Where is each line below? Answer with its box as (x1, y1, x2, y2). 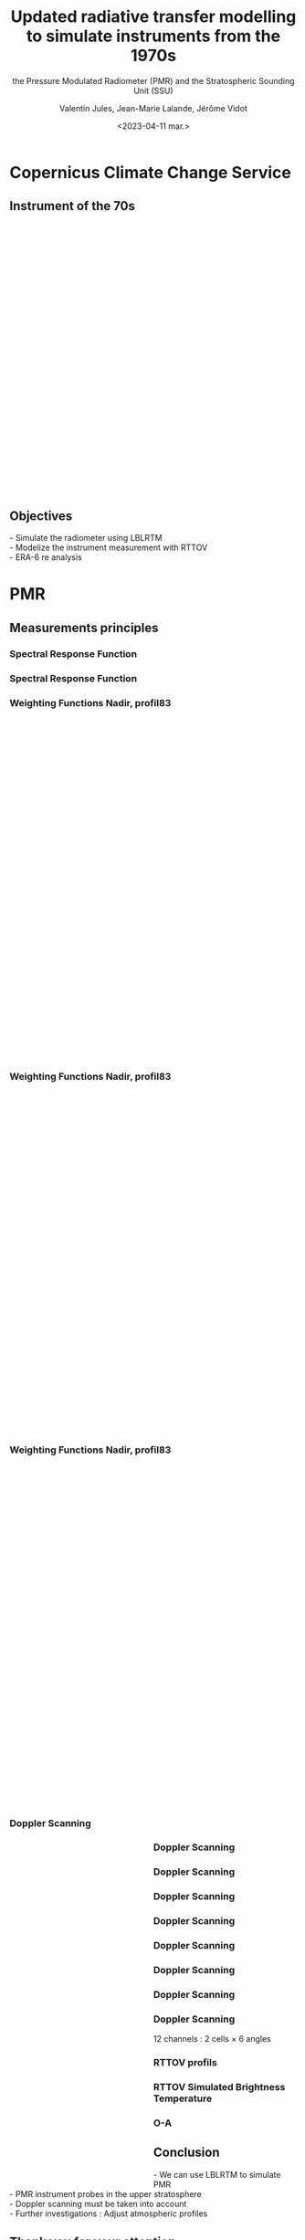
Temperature (153, 2092, 213, 2105)
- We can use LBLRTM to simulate (153, 2169, 281, 2180)
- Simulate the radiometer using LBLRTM (9, 533, 163, 544)
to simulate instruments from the (26, 26, 281, 47)
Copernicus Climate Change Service (9, 162, 292, 183)
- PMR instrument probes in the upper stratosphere (9, 2188, 203, 2199)
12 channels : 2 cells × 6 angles (153, 2034, 271, 2045)
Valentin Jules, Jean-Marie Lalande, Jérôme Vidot (58, 102, 248, 113)
